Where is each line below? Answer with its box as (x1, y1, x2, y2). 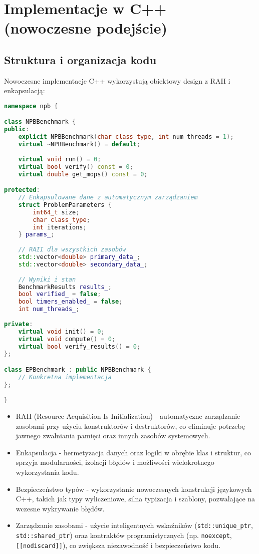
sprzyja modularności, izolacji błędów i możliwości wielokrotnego (16, 457, 214, 467)
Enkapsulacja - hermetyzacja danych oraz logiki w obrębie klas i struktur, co (16, 447, 251, 457)
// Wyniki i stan (18, 275, 76, 283)
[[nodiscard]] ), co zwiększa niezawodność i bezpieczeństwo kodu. (16, 539, 221, 550)
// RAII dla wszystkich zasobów (18, 246, 126, 253)
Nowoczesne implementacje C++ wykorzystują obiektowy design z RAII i (4, 75, 230, 86)
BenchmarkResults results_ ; (18, 283, 112, 291)
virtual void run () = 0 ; (18, 155, 101, 163)
